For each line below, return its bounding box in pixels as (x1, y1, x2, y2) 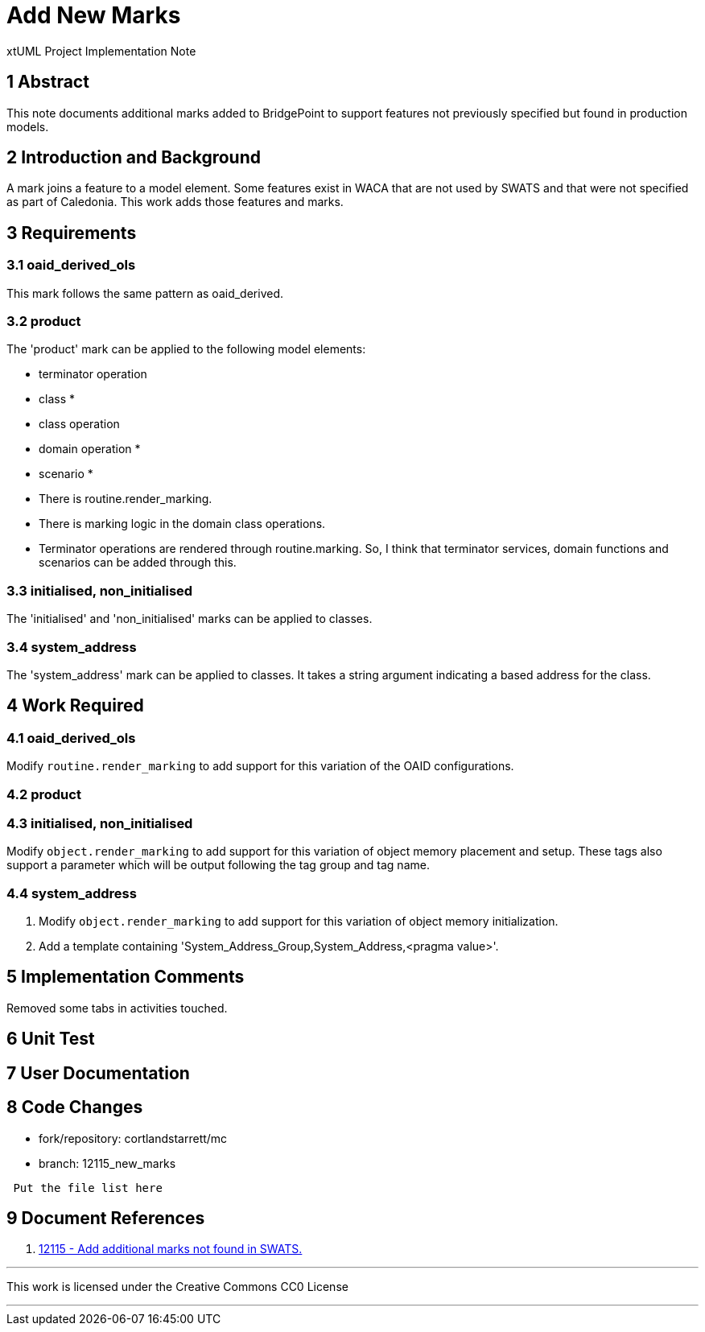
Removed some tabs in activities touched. (6, 1000, 228, 1015)
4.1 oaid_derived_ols (6, 729, 136, 746)
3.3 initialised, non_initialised (6, 582, 193, 599)
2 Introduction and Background (6, 147, 261, 168)
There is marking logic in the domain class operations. (39, 517, 326, 531)
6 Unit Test (6, 1029, 95, 1050)
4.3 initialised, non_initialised (6, 814, 193, 831)
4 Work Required (6, 695, 144, 716)
